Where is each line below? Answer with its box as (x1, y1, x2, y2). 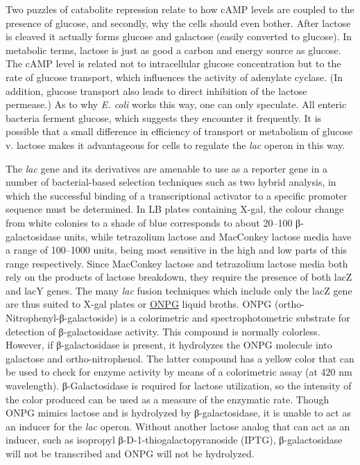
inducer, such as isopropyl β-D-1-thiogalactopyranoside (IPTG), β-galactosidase (6, 432, 343, 447)
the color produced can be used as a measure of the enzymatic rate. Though (6, 392, 329, 406)
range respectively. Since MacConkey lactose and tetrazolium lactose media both (6, 256, 348, 270)
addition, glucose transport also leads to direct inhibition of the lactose (6, 83, 307, 98)
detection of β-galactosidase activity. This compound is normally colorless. (6, 324, 320, 338)
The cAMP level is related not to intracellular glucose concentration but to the (6, 56, 341, 71)
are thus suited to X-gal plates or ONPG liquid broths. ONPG (6, 297, 272, 311)
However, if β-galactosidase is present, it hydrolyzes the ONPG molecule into (6, 337, 332, 352)
